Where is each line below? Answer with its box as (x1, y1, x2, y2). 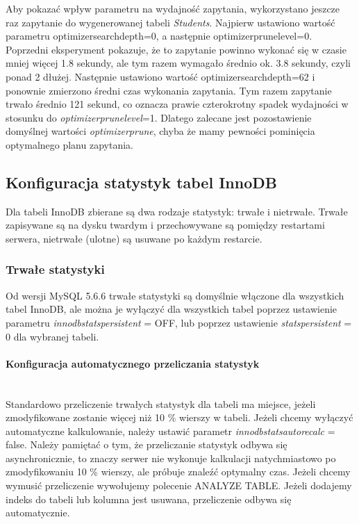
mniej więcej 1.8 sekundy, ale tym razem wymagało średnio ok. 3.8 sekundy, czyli (6, 56, 351, 70)
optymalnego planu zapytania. (6, 137, 133, 152)
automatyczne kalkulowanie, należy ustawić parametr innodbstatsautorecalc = (6, 423, 335, 438)
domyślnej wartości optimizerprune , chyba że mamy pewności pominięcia (6, 124, 315, 138)
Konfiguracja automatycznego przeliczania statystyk (6, 356, 260, 370)
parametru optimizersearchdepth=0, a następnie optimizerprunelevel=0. (6, 28, 312, 43)
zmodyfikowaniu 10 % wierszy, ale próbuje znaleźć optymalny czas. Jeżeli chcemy (6, 464, 351, 479)
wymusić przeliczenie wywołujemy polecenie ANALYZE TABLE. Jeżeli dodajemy (6, 478, 352, 493)
